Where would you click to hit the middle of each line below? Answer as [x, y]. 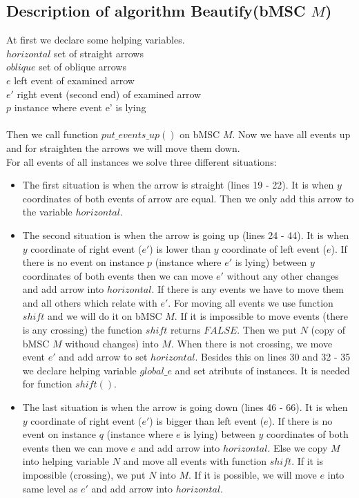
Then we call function [52, 134]
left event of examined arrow [74, 80]
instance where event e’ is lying [80, 107]
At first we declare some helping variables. [96, 40]
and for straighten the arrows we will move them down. [123, 147]
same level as [50, 488]
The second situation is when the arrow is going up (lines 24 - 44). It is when [186, 234]
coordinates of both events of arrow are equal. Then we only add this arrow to [188, 198]
